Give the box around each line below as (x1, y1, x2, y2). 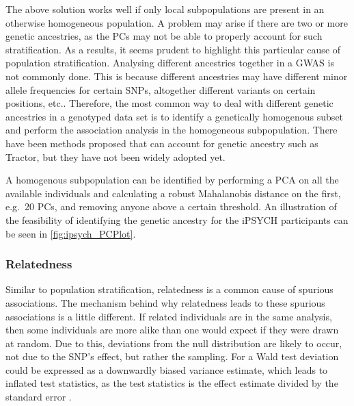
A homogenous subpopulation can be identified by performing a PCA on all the (5, 173, 339, 187)
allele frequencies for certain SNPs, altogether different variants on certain (5, 82, 316, 97)
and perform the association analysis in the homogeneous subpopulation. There (5, 123, 338, 137)
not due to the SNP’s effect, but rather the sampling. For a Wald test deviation (5, 349, 339, 364)
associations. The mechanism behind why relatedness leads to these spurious (5, 295, 325, 309)
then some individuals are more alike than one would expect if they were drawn (5, 322, 339, 337)
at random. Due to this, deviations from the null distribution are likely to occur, (5, 335, 342, 350)
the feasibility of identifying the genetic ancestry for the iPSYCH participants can (5, 212, 349, 227)
